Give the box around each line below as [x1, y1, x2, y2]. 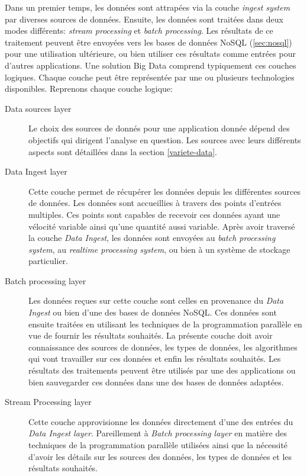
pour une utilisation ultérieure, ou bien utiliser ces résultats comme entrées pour [5, 47, 296, 60]
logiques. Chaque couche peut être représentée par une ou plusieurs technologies [5, 70, 295, 83]
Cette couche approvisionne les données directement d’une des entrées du [28, 415, 293, 427]
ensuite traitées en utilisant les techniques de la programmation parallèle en [28, 317, 302, 330]
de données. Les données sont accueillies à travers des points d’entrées [28, 197, 282, 209]
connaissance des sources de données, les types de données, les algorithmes [28, 340, 298, 353]
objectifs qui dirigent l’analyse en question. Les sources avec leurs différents [28, 133, 301, 146]
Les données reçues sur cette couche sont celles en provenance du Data [28, 294, 284, 307]
